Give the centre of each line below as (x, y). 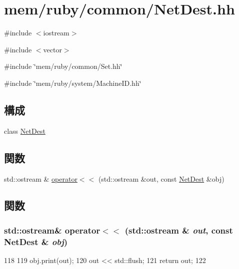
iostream (56, 33)
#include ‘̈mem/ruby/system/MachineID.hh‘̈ (73, 83)
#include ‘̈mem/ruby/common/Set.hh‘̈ (63, 66)
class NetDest (25, 131)
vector (52, 49)
